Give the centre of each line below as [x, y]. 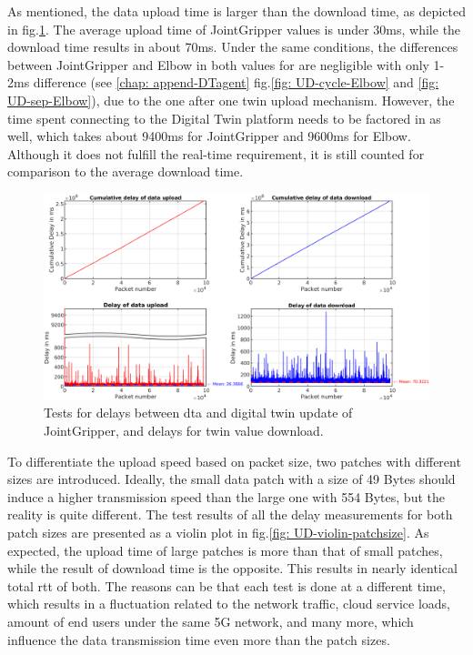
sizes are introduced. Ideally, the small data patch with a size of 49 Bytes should [231, 479]
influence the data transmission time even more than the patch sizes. [199, 639]
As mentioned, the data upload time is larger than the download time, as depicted [236, 11]
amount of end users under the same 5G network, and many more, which [211, 621]
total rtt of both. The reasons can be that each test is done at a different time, [226, 585]
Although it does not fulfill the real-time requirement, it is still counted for [216, 153]
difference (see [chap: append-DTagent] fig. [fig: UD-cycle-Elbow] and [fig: [236, 82]
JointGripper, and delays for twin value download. [184, 431]
